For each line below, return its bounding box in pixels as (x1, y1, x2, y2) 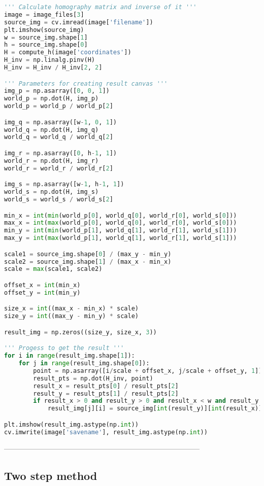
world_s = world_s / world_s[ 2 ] (4, 196, 113, 203)
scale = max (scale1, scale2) (4, 265, 103, 273)
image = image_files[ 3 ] (4, 11, 84, 18)
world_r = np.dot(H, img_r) (4, 157, 99, 164)
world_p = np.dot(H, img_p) (4, 95, 99, 102)
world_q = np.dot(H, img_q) (4, 126, 99, 133)
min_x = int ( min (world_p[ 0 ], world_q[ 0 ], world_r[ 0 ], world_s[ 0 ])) (4, 212, 237, 219)
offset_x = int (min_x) (4, 281, 81, 289)
